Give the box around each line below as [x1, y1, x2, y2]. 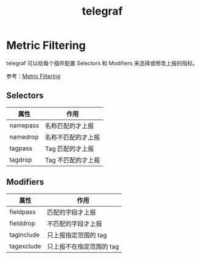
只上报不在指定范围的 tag [47, 242, 119, 250]
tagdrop [9, 155, 32, 164]
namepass [9, 121, 40, 129]
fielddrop [9, 219, 35, 227]
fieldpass [9, 207, 36, 216]
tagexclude [9, 242, 41, 250]
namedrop [9, 132, 39, 141]
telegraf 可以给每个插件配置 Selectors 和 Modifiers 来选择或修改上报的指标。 [6, 59, 199, 66]
